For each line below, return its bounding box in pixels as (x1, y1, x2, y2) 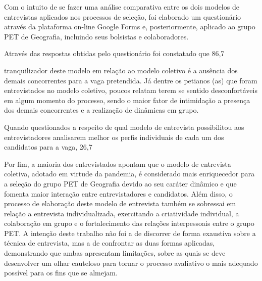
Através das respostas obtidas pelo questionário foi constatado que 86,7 (4, 48, 225, 59)
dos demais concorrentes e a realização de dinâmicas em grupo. (4, 105, 199, 115)
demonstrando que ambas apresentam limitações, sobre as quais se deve (4, 248, 226, 258)
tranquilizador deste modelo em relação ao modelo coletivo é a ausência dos (4, 65, 238, 75)
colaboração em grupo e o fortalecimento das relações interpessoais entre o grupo (4, 218, 254, 228)
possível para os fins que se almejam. (4, 267, 118, 278)
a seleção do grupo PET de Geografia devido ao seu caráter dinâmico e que (4, 178, 237, 189)
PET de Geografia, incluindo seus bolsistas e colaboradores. (4, 31, 189, 41)
